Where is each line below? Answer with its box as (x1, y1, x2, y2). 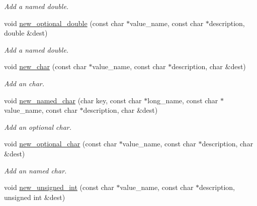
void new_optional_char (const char (4, 138, 117, 149)
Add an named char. (4, 165, 67, 175)
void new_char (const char (4, 61, 87, 72)
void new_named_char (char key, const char (4, 95, 142, 105)
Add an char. (4, 78, 44, 88)
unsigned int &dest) (4, 191, 65, 202)
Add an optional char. (4, 121, 72, 132)
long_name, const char (147, 95, 218, 105)
